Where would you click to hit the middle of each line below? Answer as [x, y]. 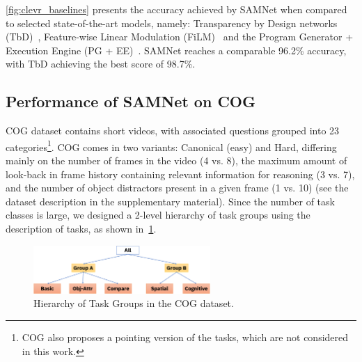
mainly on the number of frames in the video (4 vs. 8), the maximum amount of [176, 160]
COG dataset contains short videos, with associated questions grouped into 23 [173, 131]
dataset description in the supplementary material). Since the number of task [170, 201]
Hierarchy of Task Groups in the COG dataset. [134, 303]
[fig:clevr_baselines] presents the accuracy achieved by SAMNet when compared [176, 9]
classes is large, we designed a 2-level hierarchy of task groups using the [158, 215]
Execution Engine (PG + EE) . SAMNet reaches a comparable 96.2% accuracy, [176, 50]
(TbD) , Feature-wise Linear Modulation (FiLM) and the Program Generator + [180, 37]
